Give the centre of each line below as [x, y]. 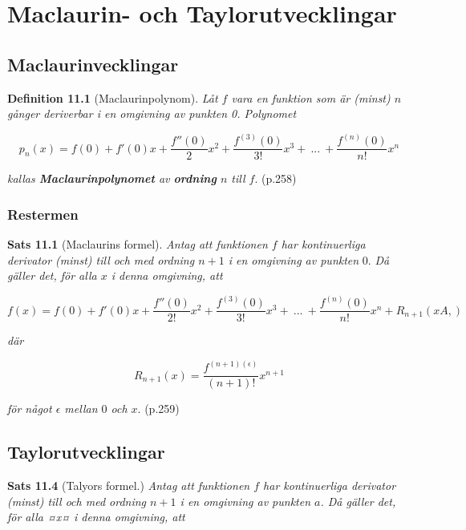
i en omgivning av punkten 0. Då [309, 259]
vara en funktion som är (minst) [311, 97]
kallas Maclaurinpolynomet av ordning [112, 178]
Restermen [43, 214]
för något [30, 409]
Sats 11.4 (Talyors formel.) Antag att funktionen [129, 485]
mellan [81, 409]
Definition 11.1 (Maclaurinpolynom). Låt [113, 97]
